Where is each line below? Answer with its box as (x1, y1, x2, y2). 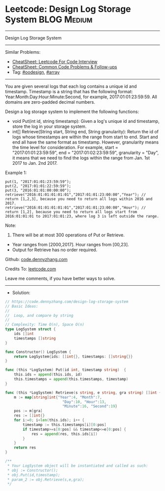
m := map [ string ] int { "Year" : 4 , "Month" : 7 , (14, 395, 102, 400)
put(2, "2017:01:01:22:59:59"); (5, 184, 71, 189)
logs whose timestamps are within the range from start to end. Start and (12, 134, 158, 140)
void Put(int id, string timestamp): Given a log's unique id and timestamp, (12, 118, 160, 124)
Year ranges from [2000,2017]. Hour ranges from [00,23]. (12, 241, 129, 247)
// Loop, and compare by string (5, 313, 74, 318)
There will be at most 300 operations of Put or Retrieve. (12, 232, 125, 238)
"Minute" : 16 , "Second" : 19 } (62, 404, 118, 409)
